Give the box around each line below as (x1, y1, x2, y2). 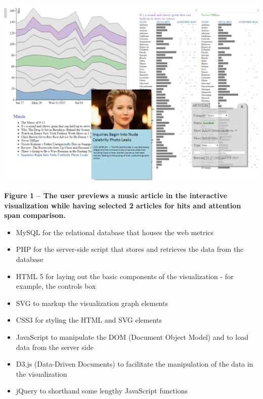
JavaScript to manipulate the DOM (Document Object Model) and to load (16, 331, 248, 342)
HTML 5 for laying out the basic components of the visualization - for (16, 271, 234, 281)
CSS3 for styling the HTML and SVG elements (16, 315, 162, 325)
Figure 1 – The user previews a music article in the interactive (4, 190, 228, 201)
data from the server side (16, 341, 94, 352)
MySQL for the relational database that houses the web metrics (16, 227, 214, 237)
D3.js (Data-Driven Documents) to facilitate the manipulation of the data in (16, 359, 253, 369)
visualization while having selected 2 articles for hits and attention (4, 200, 241, 210)
